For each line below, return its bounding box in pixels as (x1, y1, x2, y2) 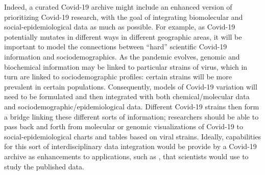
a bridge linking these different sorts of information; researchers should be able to (4, 111, 259, 122)
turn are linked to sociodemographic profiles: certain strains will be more (4, 71, 232, 82)
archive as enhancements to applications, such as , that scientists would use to (4, 151, 249, 161)
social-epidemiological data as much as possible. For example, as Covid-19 (4, 21, 235, 32)
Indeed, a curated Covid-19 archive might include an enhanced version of (4, 2, 232, 12)
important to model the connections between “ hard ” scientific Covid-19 (4, 41, 227, 52)
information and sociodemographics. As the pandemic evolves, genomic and (4, 51, 240, 62)
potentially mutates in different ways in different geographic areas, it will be (4, 31, 242, 42)
